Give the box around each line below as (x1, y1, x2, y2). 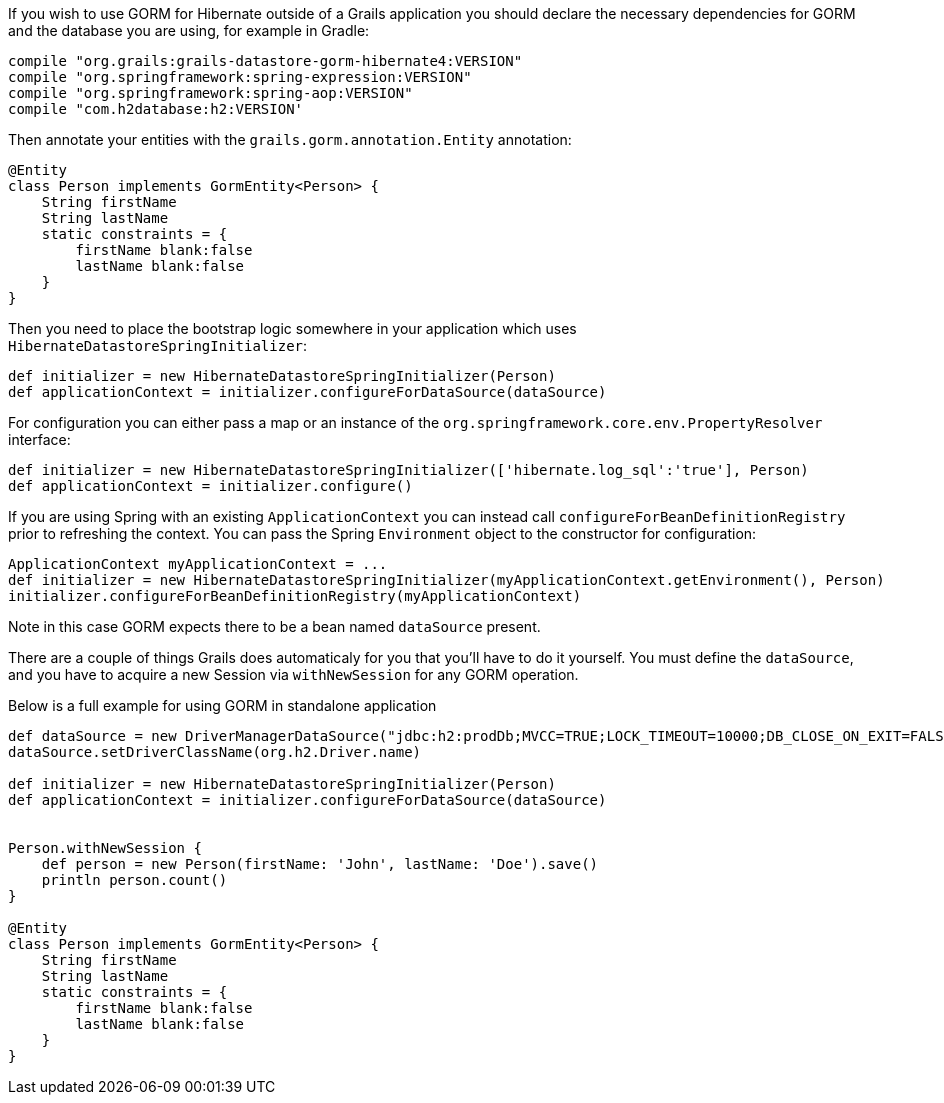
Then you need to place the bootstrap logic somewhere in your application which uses (8, 320, 577, 337)
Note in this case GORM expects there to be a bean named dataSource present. (8, 618, 541, 635)
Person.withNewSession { (8, 840, 202, 856)
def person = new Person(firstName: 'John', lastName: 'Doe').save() (41, 856, 599, 872)
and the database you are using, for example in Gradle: (8, 22, 370, 39)
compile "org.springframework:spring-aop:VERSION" (8, 85, 413, 101)
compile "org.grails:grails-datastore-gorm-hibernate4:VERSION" (8, 53, 523, 69)
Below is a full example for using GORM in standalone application (8, 697, 437, 714)
